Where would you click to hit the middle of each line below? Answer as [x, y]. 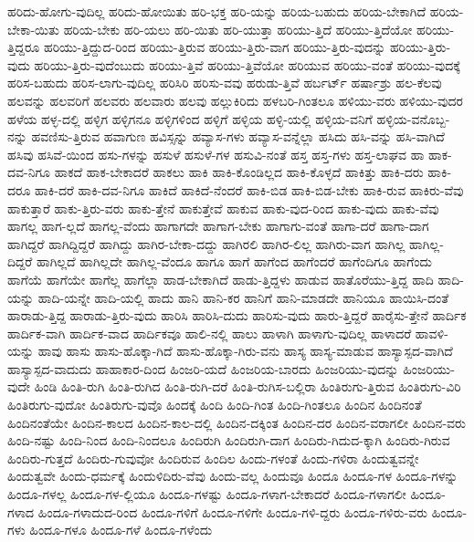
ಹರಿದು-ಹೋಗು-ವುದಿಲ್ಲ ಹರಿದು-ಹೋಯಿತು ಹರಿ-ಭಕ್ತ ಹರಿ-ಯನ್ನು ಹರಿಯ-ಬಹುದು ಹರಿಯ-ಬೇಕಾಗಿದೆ [217, 11]
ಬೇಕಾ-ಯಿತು [33, 29]
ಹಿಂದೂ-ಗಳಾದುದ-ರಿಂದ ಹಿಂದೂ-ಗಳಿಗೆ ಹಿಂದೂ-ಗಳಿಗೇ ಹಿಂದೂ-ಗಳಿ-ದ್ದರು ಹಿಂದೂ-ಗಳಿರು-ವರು [233, 511]
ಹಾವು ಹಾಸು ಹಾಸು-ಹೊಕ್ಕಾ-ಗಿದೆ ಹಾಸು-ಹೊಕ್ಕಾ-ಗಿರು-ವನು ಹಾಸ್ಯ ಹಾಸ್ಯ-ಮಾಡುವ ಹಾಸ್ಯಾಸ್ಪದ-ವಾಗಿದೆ [245, 351]
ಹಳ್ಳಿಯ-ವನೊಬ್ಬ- [413, 118]
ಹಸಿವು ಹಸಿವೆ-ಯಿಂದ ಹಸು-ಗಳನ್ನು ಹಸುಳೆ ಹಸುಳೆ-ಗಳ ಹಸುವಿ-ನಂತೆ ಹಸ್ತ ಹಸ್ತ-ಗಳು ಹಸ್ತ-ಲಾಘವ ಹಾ [216, 154]
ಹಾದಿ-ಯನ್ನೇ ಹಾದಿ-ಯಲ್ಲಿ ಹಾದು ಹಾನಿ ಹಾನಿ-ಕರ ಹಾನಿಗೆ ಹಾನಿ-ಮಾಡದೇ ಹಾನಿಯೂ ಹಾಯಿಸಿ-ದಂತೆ [243, 297]
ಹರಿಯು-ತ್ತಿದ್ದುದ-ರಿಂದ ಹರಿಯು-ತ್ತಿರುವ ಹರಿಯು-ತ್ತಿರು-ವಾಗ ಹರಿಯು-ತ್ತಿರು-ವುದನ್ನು [215, 47]
